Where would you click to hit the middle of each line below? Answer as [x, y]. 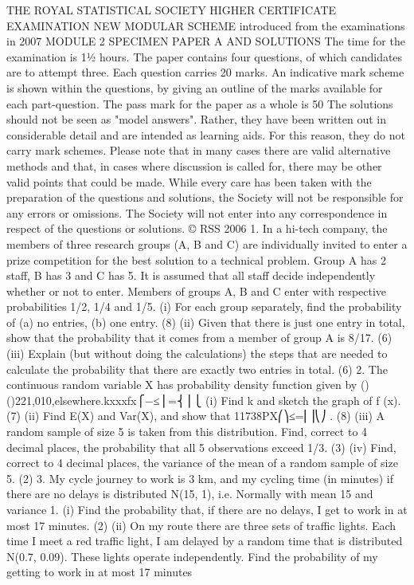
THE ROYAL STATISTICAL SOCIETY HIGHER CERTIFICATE [172, 10]
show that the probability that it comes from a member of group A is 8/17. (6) [199, 338]
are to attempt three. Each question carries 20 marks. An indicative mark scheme [205, 72]
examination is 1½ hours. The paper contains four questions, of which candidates [205, 56]
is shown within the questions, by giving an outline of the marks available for [195, 87]
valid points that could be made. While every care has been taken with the [189, 181]
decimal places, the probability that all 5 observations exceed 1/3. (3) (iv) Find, [201, 447]
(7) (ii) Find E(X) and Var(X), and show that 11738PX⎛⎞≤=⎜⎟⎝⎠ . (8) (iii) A [196, 416]
